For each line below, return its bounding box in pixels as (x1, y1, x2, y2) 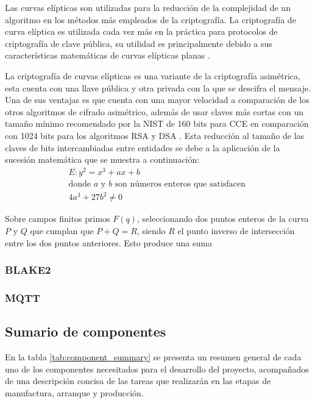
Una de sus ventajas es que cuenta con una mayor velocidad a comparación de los (5, 93, 310, 106)
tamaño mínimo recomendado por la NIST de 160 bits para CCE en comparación (5, 117, 309, 130)
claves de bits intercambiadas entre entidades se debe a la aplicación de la (5, 141, 280, 154)
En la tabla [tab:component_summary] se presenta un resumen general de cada (5, 351, 302, 363)
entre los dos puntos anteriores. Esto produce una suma (5, 236, 212, 249)
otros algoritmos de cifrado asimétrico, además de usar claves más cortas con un (5, 105, 303, 118)
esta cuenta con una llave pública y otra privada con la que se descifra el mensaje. (5, 81, 311, 94)
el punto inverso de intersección (177, 224, 295, 237)
